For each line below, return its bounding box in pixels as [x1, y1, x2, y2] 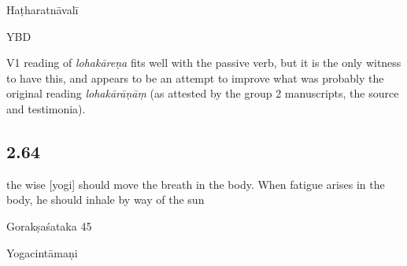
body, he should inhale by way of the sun [6, 191, 205, 208]
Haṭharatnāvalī [6, 2, 79, 17]
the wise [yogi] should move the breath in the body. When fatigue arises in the [6, 175, 385, 192]
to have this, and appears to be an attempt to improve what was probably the [6, 69, 384, 86]
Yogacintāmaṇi [6, 244, 78, 260]
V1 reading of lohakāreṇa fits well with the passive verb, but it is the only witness [6, 54, 401, 71]
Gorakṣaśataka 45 [6, 217, 92, 234]
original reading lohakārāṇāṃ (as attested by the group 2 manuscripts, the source [6, 85, 399, 102]
